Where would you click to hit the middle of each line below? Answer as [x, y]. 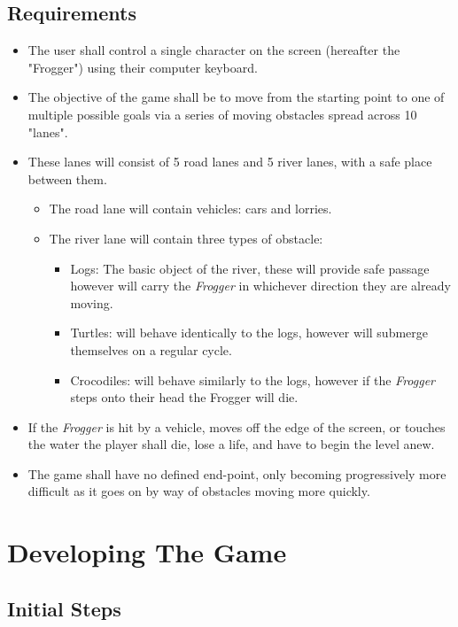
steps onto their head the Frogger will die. [184, 397]
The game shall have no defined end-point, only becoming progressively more [237, 473]
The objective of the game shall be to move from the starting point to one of [236, 97]
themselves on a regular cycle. [151, 349]
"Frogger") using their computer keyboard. [143, 67]
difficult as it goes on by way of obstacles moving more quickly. [199, 491]
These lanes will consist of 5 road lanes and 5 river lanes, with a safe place [230, 162]
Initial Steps [64, 608]
